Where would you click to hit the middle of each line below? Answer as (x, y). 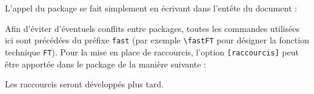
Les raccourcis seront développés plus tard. (85, 84)
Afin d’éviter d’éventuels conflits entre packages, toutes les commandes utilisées (152, 28)
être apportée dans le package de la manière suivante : (105, 64)
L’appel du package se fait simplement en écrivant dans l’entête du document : (151, 8)
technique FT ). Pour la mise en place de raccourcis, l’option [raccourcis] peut (152, 52)
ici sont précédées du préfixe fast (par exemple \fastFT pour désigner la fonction (157, 40)
